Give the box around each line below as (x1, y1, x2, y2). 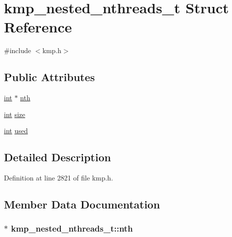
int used (4, 125, 28, 136)
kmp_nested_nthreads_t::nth (11, 222, 133, 235)
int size (4, 109, 26, 119)
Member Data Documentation (4, 197, 160, 212)
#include (4, 45, 31, 56)
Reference (4, 17, 72, 37)
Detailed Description (4, 149, 111, 165)
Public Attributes (4, 69, 95, 85)
